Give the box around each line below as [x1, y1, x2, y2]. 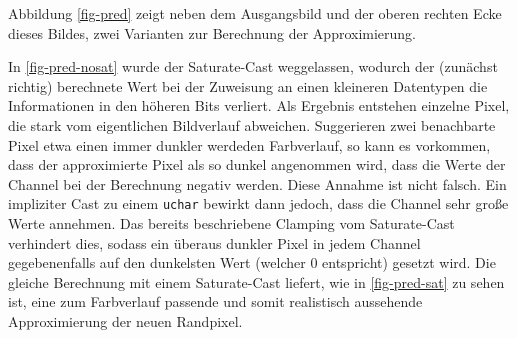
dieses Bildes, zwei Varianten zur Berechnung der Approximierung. [8, 22, 417, 43]
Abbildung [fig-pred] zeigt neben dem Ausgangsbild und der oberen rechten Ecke [8, 3, 502, 23]
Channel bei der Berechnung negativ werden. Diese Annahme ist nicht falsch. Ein [8, 173, 507, 194]
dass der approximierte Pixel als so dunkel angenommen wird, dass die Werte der [8, 154, 506, 175]
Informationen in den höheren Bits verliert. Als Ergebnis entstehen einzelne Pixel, [8, 95, 510, 116]
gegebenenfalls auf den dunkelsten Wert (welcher [8, 252, 306, 273]
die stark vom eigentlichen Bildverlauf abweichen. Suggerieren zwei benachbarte [8, 114, 496, 135]
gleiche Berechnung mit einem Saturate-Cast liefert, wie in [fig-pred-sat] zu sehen [8, 271, 505, 292]
